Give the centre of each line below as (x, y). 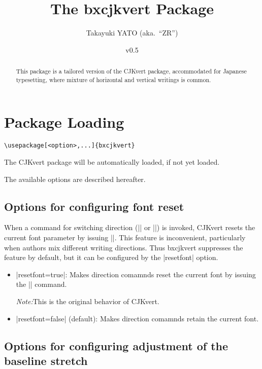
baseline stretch (46, 360)
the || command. (41, 284)
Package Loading (64, 122)
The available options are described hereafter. (75, 179)
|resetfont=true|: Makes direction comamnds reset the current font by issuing (136, 274)
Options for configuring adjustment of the (116, 345)
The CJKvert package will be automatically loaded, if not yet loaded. (112, 162)
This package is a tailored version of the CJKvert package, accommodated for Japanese (131, 71)
